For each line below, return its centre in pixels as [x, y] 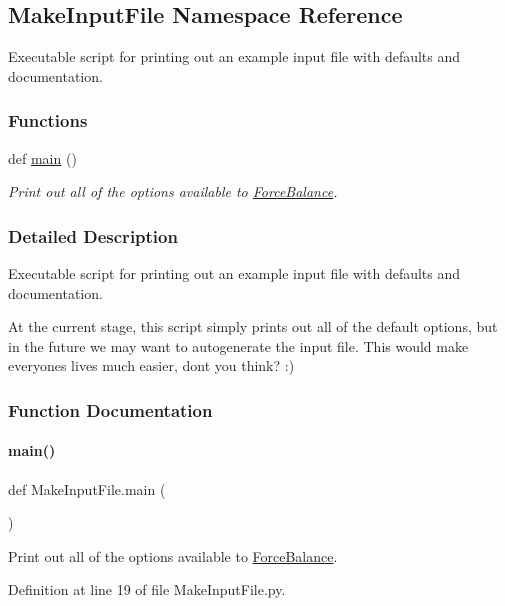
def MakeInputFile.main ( [87, 488]
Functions [48, 120]
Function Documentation [110, 409]
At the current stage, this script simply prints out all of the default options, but [253, 326]
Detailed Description [93, 235]
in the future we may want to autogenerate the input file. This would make [238, 345]
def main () [42, 157]
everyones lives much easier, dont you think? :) [151, 365]
